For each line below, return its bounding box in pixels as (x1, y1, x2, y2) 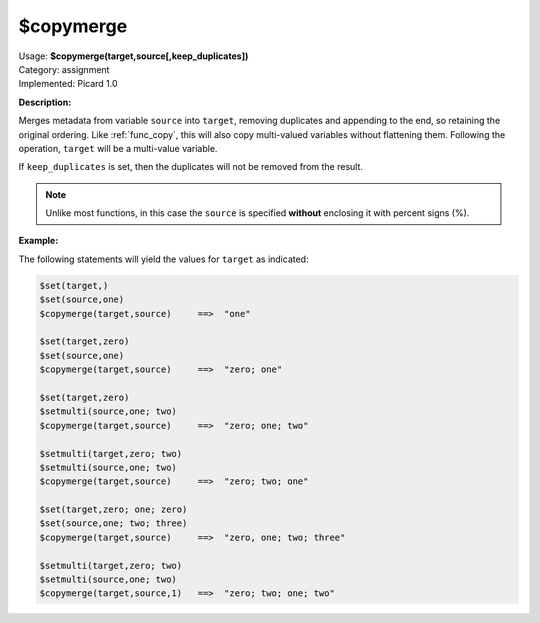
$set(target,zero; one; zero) (39, 504, 188, 515)
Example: (18, 235, 59, 247)
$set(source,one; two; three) (39, 518, 188, 529)
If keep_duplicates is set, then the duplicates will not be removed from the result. (18, 161, 364, 173)
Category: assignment (18, 63, 110, 75)
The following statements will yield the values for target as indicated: (18, 253, 309, 265)
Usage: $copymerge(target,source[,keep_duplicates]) (18, 50, 249, 62)
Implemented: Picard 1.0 (18, 78, 119, 90)
